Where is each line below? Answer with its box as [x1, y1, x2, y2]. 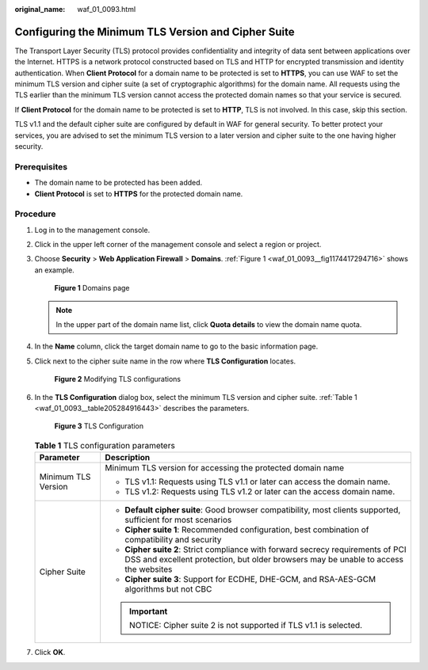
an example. [34, 265, 75, 275]
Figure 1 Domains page [54, 284, 130, 293]
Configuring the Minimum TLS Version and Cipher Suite [14, 25, 295, 39]
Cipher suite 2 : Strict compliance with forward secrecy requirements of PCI [124, 544, 407, 555]
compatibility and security [124, 535, 222, 546]
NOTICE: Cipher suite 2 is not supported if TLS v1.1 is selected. [129, 620, 363, 631]
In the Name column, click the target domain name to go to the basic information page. [34, 341, 319, 352]
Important [129, 606, 168, 617]
